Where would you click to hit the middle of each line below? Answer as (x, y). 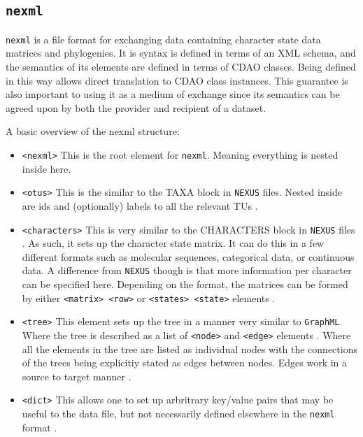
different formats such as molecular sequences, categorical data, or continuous (188, 256)
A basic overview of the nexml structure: (93, 131)
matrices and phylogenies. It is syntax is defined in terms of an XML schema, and (181, 53)
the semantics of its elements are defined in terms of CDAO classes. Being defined (181, 67)
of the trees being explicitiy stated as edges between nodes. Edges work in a (185, 363)
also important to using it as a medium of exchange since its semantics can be (173, 94)
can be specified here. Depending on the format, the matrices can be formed (185, 284)
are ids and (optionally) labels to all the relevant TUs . (140, 205)
